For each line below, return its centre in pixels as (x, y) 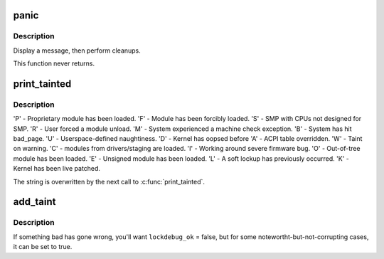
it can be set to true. (43, 247)
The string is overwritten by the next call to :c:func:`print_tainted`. (109, 181)
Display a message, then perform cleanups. (77, 51)
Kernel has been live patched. (57, 169)
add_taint (34, 202)
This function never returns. (54, 63)
